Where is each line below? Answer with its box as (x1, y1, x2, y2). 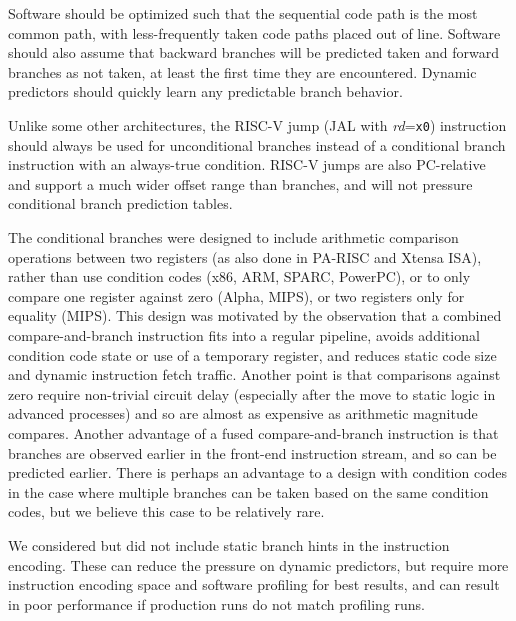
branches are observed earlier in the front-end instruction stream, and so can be (8, 442, 497, 463)
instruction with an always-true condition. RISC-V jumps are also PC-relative (8, 154, 486, 175)
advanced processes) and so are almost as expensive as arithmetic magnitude (8, 403, 478, 424)
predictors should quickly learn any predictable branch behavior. (8, 81, 403, 102)
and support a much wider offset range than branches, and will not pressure (8, 173, 473, 194)
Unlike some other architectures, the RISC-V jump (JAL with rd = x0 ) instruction (8, 114, 507, 135)
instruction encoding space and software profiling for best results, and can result (8, 574, 500, 595)
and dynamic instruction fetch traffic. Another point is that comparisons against (8, 364, 501, 385)
